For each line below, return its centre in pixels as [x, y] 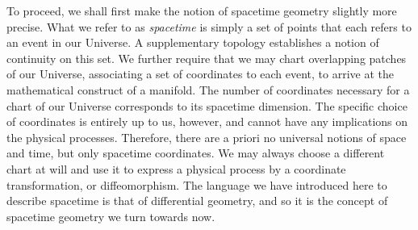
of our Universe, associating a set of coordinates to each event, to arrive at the [201, 74]
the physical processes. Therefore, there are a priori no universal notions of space [207, 137]
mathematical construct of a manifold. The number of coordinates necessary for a [208, 89]
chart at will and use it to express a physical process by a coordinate [176, 168]
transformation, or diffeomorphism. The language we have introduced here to [197, 184]
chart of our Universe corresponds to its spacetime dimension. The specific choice [207, 105]
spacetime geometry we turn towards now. [111, 216]
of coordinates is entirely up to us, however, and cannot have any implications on [207, 121]
